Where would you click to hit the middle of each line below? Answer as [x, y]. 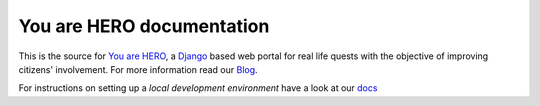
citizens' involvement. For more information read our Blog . [138, 69]
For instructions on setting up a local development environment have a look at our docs [198, 88]
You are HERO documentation [144, 26]
